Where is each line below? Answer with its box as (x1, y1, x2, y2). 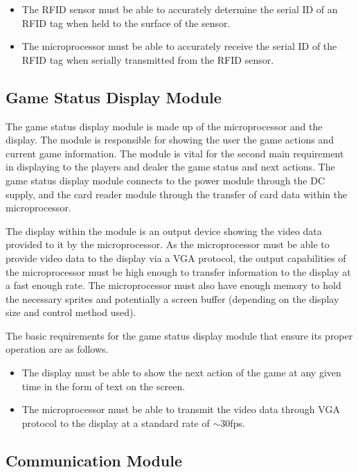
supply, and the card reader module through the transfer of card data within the (6, 186, 348, 201)
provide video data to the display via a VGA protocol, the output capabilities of (6, 250, 346, 265)
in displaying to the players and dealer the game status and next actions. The (6, 159, 335, 174)
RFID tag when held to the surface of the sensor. (21, 15, 231, 30)
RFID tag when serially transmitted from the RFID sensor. (21, 52, 274, 67)
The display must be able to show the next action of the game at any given (21, 365, 341, 380)
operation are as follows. (6, 342, 109, 356)
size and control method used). (6, 305, 136, 320)
